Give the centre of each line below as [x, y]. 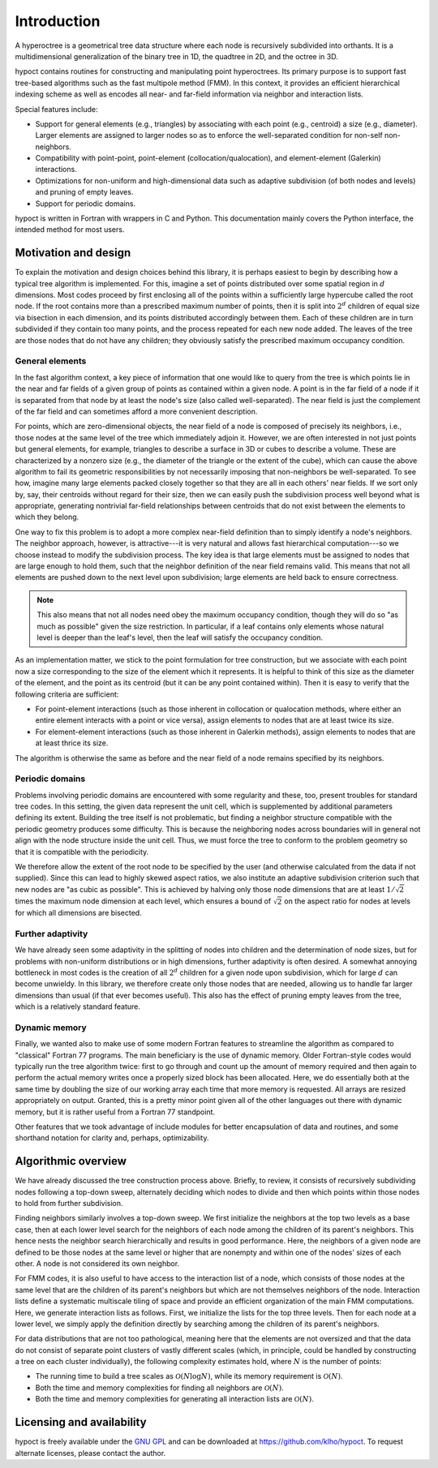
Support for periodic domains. [86, 204]
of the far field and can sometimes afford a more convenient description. [136, 411]
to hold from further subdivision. [69, 1204]
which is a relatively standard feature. [78, 1007]
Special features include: [56, 109]
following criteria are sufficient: [67, 694]
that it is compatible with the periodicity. [82, 852]
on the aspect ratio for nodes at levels [348, 901]
